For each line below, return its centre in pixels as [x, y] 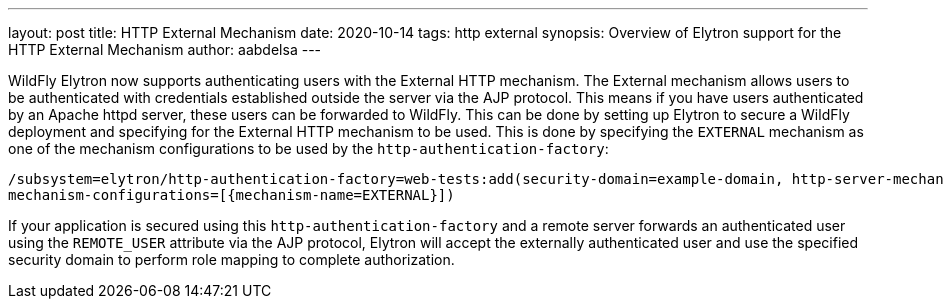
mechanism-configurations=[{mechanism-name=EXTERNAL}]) [231, 195]
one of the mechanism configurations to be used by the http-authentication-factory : [308, 148]
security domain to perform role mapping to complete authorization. [231, 259]
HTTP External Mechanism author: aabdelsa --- [165, 49]
